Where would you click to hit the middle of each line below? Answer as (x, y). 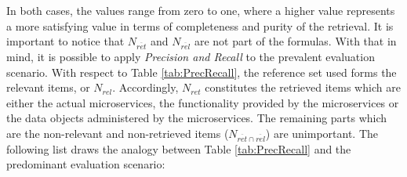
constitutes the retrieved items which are (303, 87)
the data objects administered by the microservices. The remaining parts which (197, 118)
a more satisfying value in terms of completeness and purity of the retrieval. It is (200, 25)
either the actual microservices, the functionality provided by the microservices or (203, 102)
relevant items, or (48, 87)
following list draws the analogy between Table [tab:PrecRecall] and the (179, 148)
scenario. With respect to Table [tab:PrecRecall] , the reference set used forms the (202, 72)
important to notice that (65, 41)
